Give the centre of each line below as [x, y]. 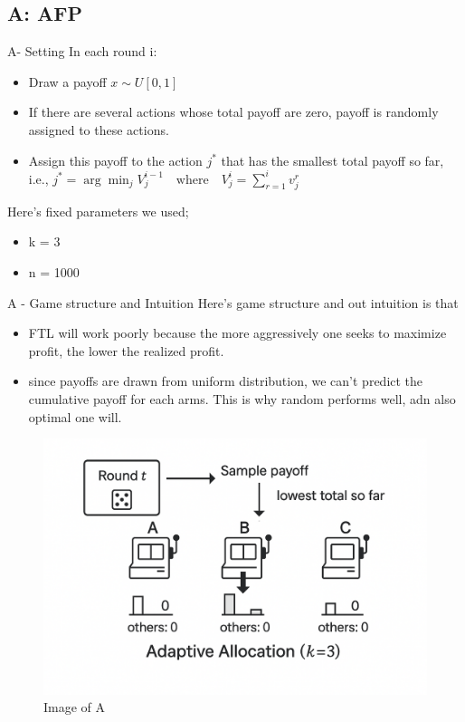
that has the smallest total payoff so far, [332, 160]
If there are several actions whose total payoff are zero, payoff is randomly [233, 112]
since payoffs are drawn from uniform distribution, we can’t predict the [226, 381]
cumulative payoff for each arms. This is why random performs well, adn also [242, 398]
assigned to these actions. [99, 129]
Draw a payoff [67, 81]
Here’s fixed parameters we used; [98, 211]
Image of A [75, 707]
